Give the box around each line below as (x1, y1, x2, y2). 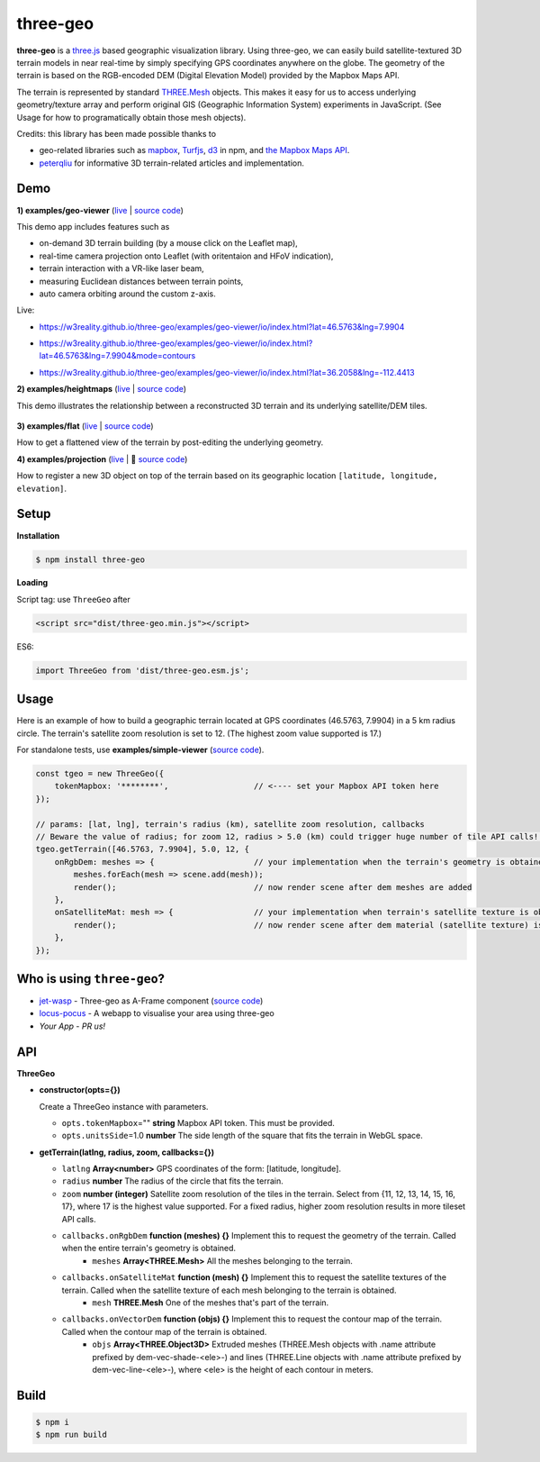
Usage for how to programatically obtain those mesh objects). (16, 112, 247, 123)
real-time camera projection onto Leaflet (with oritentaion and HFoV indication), (39, 250, 334, 261)
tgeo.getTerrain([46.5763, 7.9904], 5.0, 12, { (35, 844, 249, 855)
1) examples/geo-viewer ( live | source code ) (16, 204, 184, 215)
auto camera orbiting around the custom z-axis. (39, 288, 216, 299)
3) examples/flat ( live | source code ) (16, 421, 154, 431)
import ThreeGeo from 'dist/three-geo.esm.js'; (35, 665, 249, 676)
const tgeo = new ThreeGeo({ (35, 768, 165, 779)
